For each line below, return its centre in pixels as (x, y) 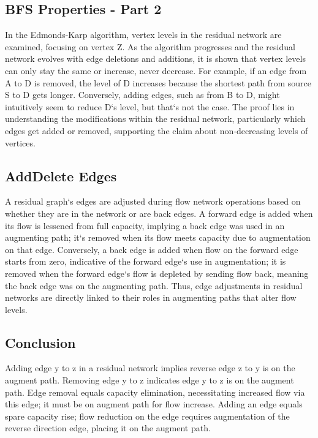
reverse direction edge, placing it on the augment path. (108, 428)
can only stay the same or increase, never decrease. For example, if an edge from (156, 70)
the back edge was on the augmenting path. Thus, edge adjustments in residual (154, 285)
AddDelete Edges (61, 176)
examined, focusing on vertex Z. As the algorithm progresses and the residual (150, 46)
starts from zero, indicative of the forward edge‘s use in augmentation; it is (146, 261)
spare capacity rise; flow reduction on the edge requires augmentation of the (147, 416)
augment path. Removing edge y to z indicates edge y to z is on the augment (150, 380)
